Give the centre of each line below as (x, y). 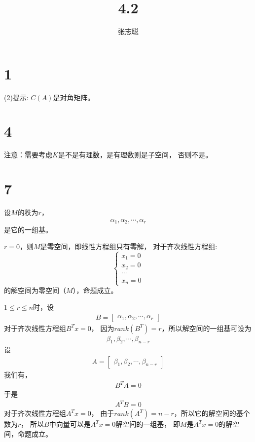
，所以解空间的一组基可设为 (206, 328)
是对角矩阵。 (74, 97)
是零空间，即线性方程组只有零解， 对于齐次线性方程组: (129, 246)
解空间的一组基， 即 (148, 424)
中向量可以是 (70, 424)
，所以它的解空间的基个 (212, 413)
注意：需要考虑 (28, 155)
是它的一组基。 (28, 230)
